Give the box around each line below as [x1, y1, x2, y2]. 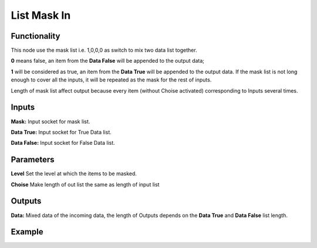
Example [11, 227, 43, 237]
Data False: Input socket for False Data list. [11, 140, 116, 147]
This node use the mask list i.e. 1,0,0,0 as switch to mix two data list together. [11, 47, 197, 54]
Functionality [11, 31, 60, 41]
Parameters [11, 155, 55, 165]
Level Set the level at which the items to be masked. [11, 170, 137, 177]
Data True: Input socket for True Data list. [11, 128, 112, 135]
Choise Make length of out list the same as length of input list [11, 181, 160, 188]
